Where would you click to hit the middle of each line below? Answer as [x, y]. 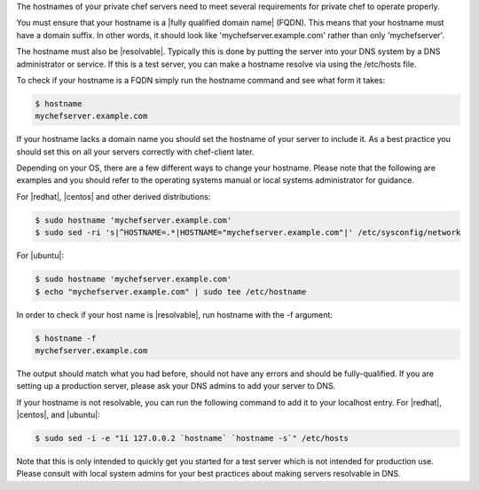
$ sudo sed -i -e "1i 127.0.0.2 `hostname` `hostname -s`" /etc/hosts [192, 438]
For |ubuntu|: [40, 256]
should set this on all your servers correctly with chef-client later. [135, 152]
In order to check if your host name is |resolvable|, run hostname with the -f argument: [174, 314]
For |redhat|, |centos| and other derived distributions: [114, 196]
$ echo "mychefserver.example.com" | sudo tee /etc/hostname [171, 292]
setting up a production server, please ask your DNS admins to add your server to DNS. [176, 386]
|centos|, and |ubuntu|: [59, 415]
